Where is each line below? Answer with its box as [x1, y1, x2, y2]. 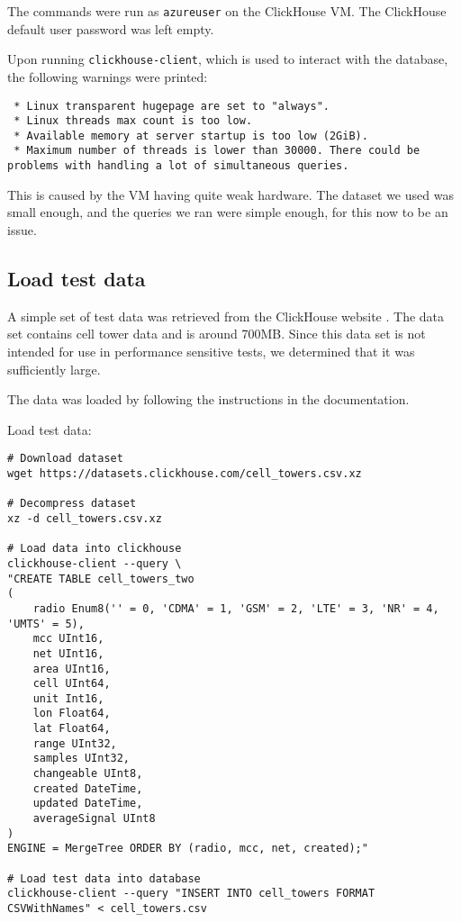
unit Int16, [32, 691, 104, 705]
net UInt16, [32, 646, 104, 660]
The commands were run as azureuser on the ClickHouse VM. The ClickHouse [7, 2, 447, 20]
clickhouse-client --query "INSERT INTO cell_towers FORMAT [7, 887, 375, 900]
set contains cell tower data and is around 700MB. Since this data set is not [7, 324, 426, 343]
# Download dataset [7, 452, 123, 466]
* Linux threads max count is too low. [14, 114, 253, 128]
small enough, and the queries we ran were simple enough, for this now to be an [7, 203, 448, 221]
